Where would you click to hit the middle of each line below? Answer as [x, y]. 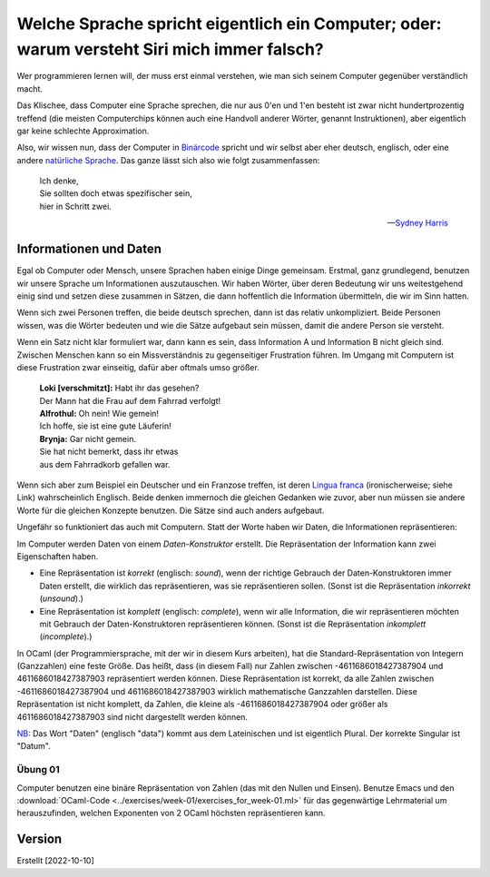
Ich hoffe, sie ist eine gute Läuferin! [105, 426]
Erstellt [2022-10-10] [55, 861]
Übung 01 [38, 770]
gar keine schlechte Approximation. [83, 131]
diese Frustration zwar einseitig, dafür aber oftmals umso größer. [138, 367]
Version [39, 839]
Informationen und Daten [89, 249]
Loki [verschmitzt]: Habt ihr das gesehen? [119, 388]
